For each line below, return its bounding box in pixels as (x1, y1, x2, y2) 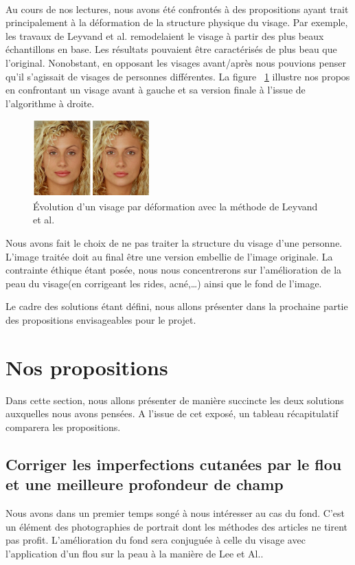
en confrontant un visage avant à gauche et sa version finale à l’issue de (5, 82, 306, 97)
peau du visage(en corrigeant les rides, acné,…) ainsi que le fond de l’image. (5, 276, 322, 290)
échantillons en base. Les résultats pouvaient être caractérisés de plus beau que (5, 42, 337, 56)
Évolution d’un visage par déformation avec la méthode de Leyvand (33, 199, 318, 213)
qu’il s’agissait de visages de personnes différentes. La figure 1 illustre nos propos (5, 69, 350, 83)
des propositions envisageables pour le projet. (5, 312, 196, 326)
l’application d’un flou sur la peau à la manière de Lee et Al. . (5, 546, 264, 560)
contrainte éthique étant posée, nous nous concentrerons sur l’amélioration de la (5, 263, 342, 277)
